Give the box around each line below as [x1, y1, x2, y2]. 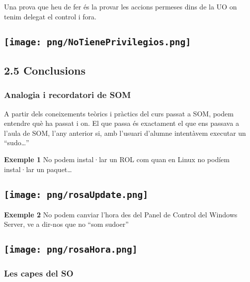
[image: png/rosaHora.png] [4, 244, 138, 255]
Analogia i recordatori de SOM [4, 89, 131, 101]
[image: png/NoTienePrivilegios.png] [4, 36, 191, 47]
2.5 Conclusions [4, 62, 85, 78]
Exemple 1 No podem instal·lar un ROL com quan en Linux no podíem [4, 154, 230, 164]
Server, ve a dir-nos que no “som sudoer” [4, 219, 129, 229]
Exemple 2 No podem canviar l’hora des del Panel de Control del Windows [4, 209, 238, 219]
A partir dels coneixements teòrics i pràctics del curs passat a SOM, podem [4, 108, 234, 118]
